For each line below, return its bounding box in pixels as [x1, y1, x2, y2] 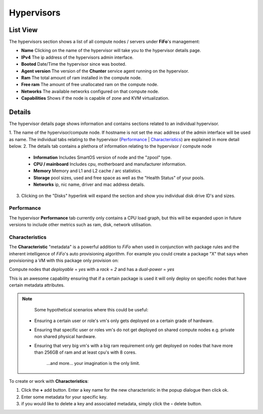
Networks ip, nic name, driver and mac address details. [33, 181, 146, 187]
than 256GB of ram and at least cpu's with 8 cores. [34, 349, 136, 355]
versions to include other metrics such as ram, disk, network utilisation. [9, 222, 152, 228]
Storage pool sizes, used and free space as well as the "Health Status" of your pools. [33, 175, 205, 180]
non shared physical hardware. [34, 334, 97, 340]
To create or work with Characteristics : [9, 378, 89, 384]
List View [9, 26, 38, 34]
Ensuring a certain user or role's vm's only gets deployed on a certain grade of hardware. [34, 318, 214, 324]
